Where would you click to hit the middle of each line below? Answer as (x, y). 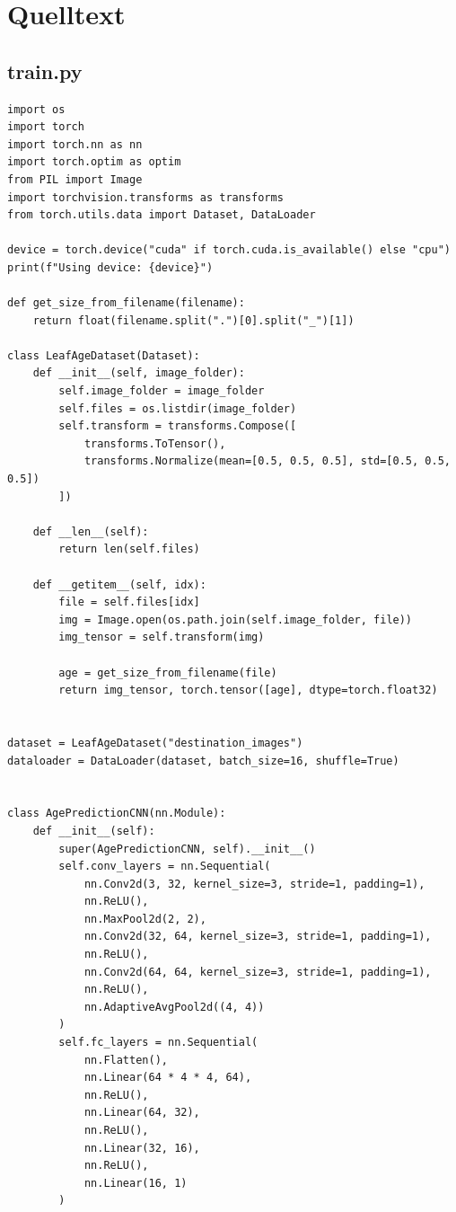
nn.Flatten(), (126, 1060)
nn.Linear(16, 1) (136, 1183)
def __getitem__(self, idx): (119, 584)
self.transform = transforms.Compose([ (178, 426)
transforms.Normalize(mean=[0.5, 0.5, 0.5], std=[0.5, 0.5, (267, 461)
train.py (45, 71)
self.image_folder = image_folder (162, 391)
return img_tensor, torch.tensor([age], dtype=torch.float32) (248, 690)
